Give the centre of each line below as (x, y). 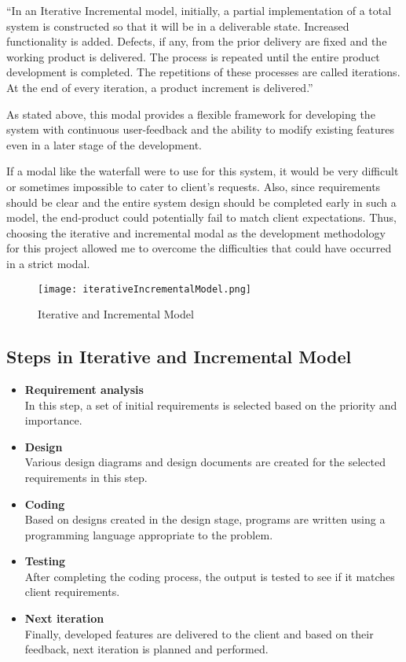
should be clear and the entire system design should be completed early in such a (201, 202)
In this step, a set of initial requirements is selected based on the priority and (211, 405)
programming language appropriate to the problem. (149, 534)
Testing (45, 561)
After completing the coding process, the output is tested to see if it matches (210, 576)
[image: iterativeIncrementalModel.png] (145, 289)
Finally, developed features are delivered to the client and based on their (199, 633)
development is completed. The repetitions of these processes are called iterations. (203, 72)
